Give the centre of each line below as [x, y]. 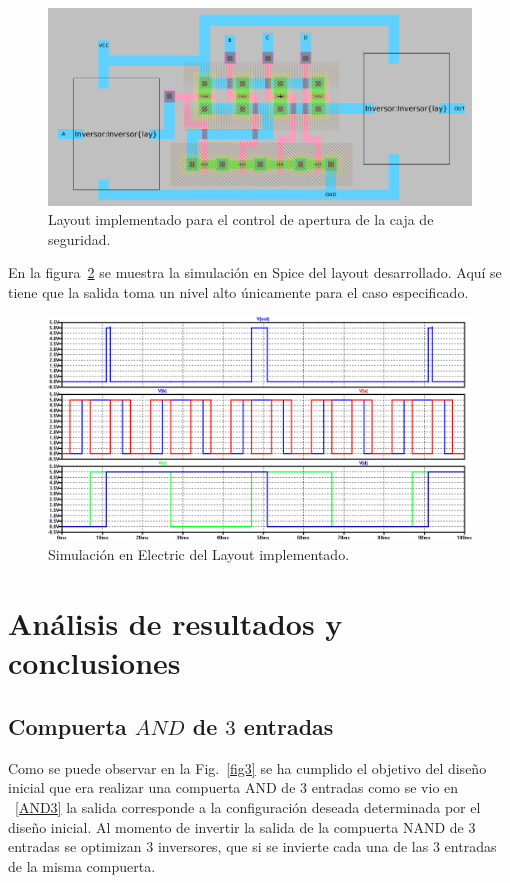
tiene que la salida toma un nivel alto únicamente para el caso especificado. [238, 291]
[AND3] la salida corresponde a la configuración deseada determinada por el [248, 807]
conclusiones [94, 662]
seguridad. [79, 238]
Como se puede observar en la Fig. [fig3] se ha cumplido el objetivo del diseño [247, 767]
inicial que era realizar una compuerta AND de [152, 787]
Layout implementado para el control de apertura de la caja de [241, 219]
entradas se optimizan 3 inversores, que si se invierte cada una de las [218, 846]
